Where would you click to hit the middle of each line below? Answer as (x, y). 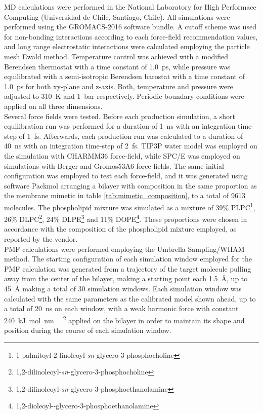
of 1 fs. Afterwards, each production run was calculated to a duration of (131, 136)
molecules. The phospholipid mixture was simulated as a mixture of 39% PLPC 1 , (130, 206)
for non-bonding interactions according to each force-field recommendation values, (131, 36)
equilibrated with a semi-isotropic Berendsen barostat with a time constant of (124, 76)
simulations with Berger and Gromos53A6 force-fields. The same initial (114, 165)
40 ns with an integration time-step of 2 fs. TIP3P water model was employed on (131, 146)
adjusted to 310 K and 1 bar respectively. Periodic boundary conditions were (124, 96)
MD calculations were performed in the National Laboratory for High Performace (130, 7)
